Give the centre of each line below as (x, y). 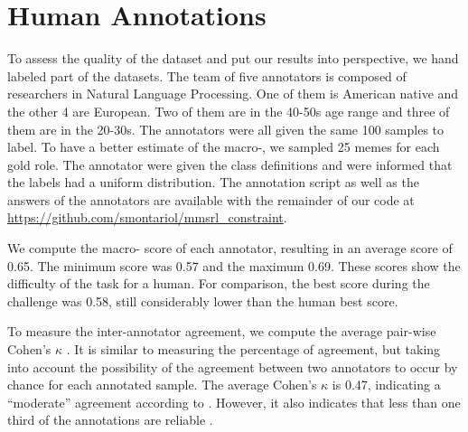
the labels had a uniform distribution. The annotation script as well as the (213, 182)
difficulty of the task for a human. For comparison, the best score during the (219, 283)
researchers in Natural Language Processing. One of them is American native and (233, 94)
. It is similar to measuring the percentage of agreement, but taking (253, 349)
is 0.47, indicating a (386, 385)
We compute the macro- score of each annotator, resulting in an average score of (230, 248)
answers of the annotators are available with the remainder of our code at (211, 199)
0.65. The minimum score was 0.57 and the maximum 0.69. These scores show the (234, 265)
